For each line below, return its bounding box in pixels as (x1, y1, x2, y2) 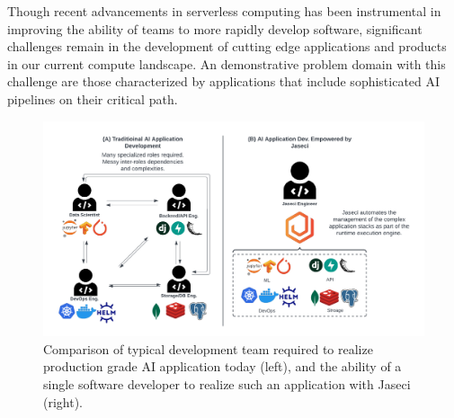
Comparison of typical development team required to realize (43, 339, 373, 358)
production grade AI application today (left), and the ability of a (43, 357, 402, 376)
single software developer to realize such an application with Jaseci (43, 375, 411, 394)
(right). (43, 392, 84, 411)
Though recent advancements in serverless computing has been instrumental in (7, 2, 441, 20)
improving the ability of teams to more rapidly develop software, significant (7, 19, 423, 38)
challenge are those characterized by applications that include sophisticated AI (7, 72, 441, 91)
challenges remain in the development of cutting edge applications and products (7, 37, 447, 56)
